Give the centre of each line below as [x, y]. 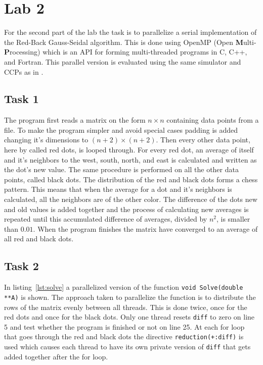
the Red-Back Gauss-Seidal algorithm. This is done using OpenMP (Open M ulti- [130, 42]
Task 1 [21, 99]
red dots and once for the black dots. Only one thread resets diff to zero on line [129, 317]
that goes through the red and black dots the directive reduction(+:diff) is [124, 336]
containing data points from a [213, 120]
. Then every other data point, [203, 140]
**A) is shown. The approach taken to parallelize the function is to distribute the [130, 297]
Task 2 [21, 266]
